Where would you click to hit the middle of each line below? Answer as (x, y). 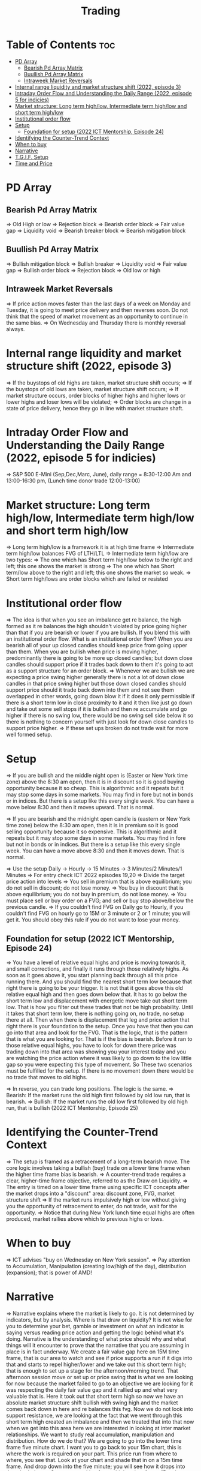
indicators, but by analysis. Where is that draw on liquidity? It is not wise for (99, 1320)
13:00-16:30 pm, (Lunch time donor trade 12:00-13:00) (73, 481)
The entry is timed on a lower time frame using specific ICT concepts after (98, 1187)
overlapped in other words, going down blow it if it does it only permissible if (100, 697)
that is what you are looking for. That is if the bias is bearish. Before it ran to (99, 1039)
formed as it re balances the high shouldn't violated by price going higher (97, 626)
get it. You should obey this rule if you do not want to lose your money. (93, 920)
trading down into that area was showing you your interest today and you (96, 1052)
